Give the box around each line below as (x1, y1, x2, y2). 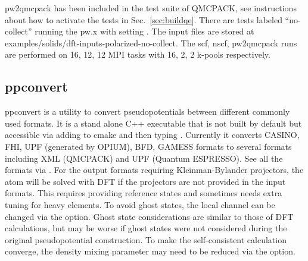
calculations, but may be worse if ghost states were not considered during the (5, 222, 287, 234)
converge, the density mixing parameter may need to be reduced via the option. (5, 245, 295, 257)
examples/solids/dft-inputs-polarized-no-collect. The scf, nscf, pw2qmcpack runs (5, 36, 297, 49)
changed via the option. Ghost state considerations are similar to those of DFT (5, 210, 294, 222)
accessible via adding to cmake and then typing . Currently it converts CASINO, (5, 128, 300, 141)
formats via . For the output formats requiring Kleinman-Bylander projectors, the (5, 163, 304, 176)
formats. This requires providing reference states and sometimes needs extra (5, 187, 282, 199)
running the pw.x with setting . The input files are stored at (35, 25, 254, 37)
